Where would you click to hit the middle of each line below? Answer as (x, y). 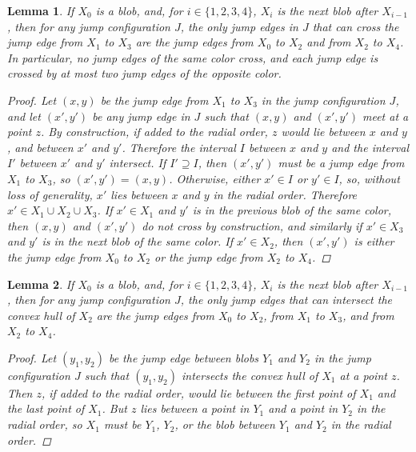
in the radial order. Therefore (285, 194)
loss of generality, (50, 194)
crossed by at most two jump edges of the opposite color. (144, 73)
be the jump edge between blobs (184, 357)
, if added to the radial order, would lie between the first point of (199, 392)
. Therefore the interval (179, 147)
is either (374, 241)
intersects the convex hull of (250, 375)
